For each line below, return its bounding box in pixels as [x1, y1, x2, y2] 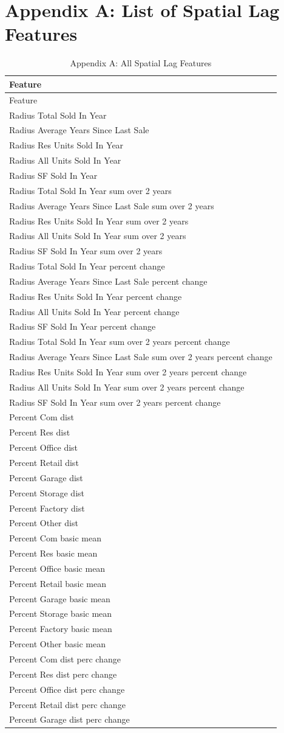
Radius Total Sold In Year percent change [9, 260, 165, 273]
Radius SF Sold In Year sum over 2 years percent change [9, 395, 221, 408]
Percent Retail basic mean [9, 577, 106, 589]
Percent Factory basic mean [9, 622, 112, 635]
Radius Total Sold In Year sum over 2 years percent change [9, 335, 230, 348]
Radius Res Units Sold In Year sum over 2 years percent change [9, 365, 247, 378]
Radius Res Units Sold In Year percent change [9, 290, 182, 302]
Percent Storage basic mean [9, 607, 112, 620]
